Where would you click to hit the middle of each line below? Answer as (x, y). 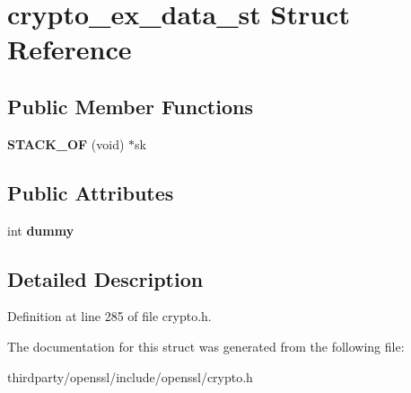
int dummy (41, 230)
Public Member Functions (130, 106)
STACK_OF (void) (66, 143)
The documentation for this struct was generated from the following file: (206, 346)
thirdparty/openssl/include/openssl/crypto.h (130, 376)
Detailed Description (105, 278)
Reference (70, 49)
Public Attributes (91, 192)
